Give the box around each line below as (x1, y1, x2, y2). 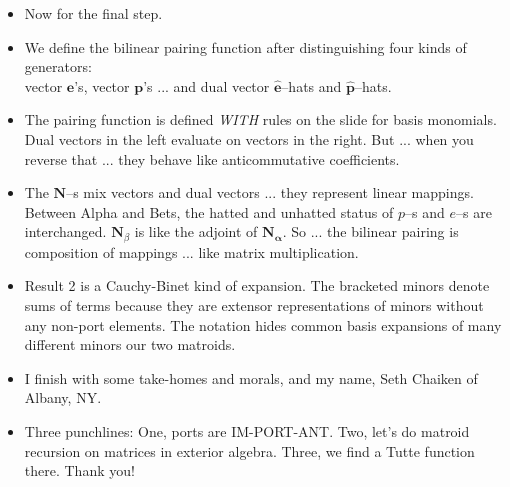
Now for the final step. (24, 3, 163, 23)
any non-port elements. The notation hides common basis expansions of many (24, 314, 502, 335)
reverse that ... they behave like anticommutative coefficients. (24, 148, 400, 169)
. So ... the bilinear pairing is (282, 221, 459, 242)
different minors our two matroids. (24, 334, 236, 355)
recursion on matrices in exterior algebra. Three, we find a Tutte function (24, 440, 475, 461)
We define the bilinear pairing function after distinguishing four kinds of (24, 36, 467, 57)
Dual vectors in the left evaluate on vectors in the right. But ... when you (24, 128, 474, 149)
